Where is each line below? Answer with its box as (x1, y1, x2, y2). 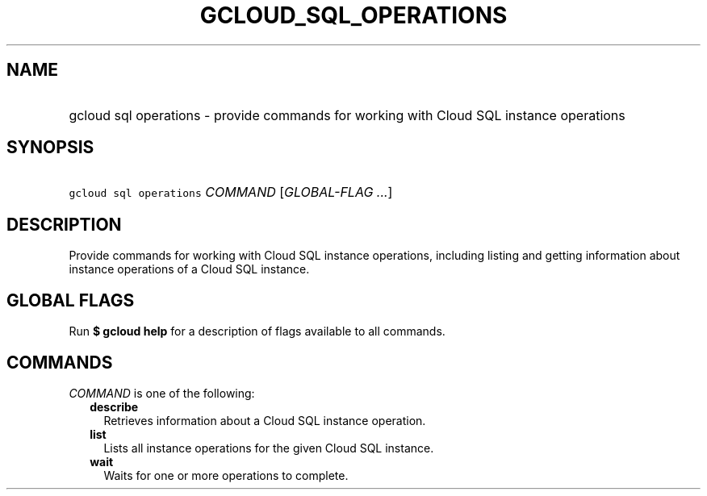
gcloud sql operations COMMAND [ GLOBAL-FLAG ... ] (69, 184, 393, 201)
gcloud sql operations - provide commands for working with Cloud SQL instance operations (69, 106, 625, 123)
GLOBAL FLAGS (6, 290, 135, 311)
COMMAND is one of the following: (69, 386, 255, 400)
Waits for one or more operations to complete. (103, 468, 349, 482)
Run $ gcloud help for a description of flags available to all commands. (69, 324, 446, 339)
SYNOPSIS (6, 137, 94, 158)
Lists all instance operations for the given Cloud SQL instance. (103, 440, 434, 455)
